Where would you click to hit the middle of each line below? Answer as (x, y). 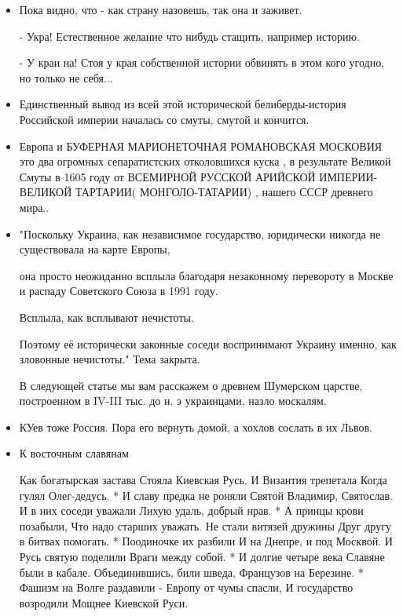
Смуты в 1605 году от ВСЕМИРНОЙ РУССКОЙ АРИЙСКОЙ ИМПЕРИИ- (198, 176)
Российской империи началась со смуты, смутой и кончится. (164, 119)
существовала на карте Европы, (95, 249)
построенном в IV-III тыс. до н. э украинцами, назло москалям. (173, 401)
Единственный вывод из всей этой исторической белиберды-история (183, 104)
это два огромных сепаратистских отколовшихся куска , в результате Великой (205, 161)
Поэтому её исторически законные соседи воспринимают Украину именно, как (208, 343)
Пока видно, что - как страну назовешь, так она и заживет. (161, 9)
